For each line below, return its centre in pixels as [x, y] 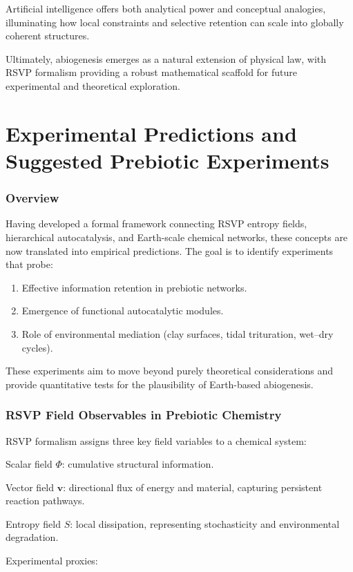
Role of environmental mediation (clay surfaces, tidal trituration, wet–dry [178, 333]
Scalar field [29, 464]
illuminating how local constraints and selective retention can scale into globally [175, 22]
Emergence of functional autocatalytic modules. [123, 311]
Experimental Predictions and [151, 133]
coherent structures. [48, 36]
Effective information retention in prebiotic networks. [134, 287]
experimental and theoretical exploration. [93, 85]
